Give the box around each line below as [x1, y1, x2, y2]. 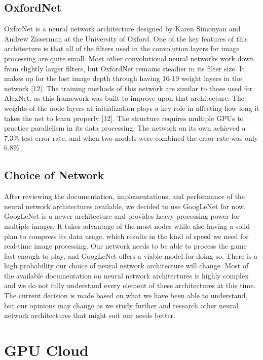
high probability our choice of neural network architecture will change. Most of [4, 260, 249, 271]
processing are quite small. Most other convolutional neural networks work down [4, 53, 254, 63]
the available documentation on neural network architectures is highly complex [4, 270, 249, 281]
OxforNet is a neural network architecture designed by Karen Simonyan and [4, 23, 241, 34]
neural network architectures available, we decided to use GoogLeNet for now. [4, 201, 246, 211]
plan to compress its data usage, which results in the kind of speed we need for [4, 230, 249, 241]
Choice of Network [4, 167, 104, 183]
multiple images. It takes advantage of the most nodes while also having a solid [4, 220, 250, 231]
